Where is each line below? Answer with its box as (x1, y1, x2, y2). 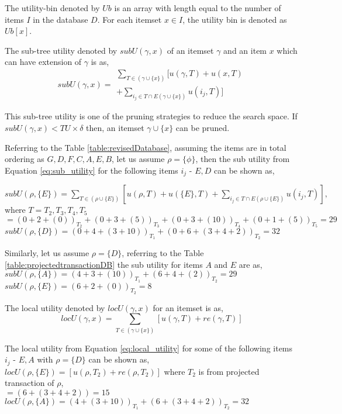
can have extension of (5, 56, 82, 68)
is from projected (198, 365, 260, 377)
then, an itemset (86, 121, 144, 133)
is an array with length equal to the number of (114, 2, 281, 13)
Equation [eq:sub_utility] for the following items (5, 164, 178, 176)
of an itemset (167, 44, 214, 56)
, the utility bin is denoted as (182, 13, 287, 25)
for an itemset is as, (153, 301, 223, 313)
